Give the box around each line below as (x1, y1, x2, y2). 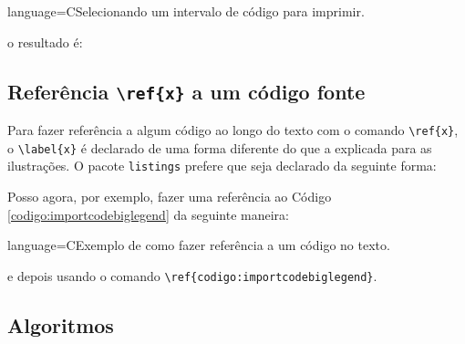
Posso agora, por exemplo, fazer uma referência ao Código (7, 186, 332, 205)
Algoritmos (7, 310, 114, 339)
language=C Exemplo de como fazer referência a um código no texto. (7, 235, 390, 255)
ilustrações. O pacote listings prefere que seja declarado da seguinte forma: (7, 156, 437, 175)
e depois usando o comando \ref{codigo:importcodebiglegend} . (7, 266, 377, 285)
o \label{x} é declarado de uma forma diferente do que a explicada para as (7, 138, 432, 157)
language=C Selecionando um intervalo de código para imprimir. (7, 2, 365, 20)
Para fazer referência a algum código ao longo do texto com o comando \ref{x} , (7, 120, 459, 139)
